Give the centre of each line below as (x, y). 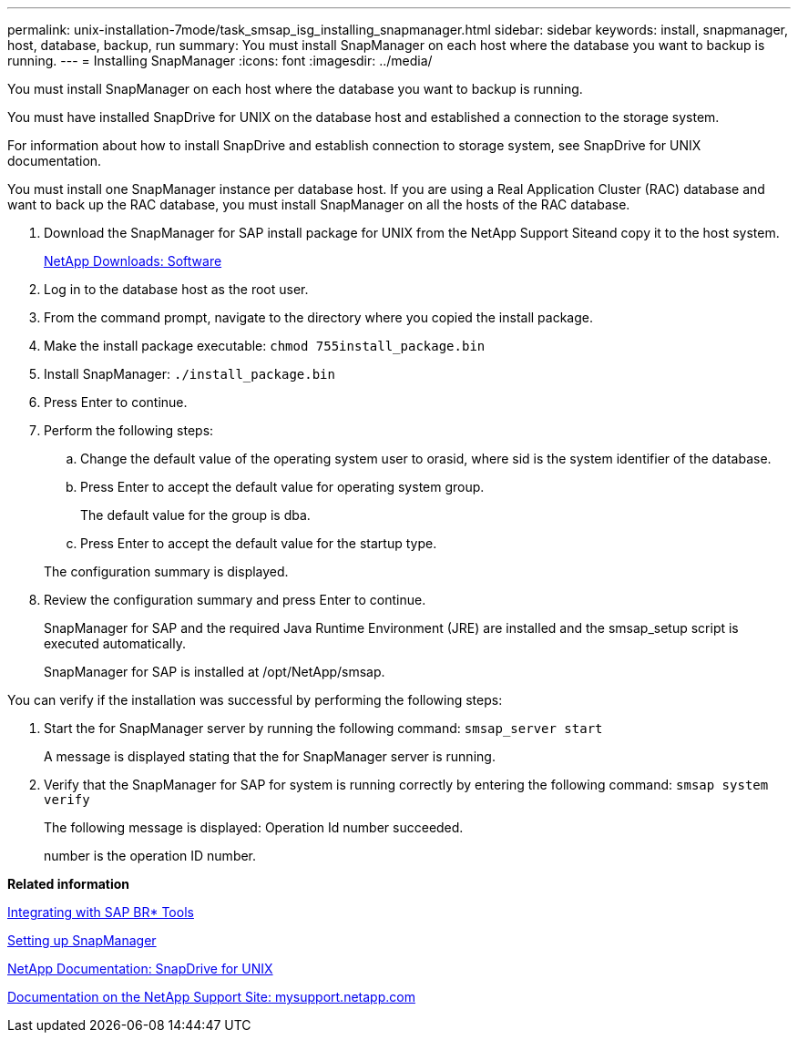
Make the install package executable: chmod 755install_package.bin (265, 346)
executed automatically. (115, 643)
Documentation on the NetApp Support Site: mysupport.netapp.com (211, 997)
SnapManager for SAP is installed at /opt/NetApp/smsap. (215, 672)
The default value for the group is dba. (195, 515)
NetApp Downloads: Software (133, 261)
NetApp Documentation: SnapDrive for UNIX (140, 969)
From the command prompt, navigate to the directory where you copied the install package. (319, 317)
